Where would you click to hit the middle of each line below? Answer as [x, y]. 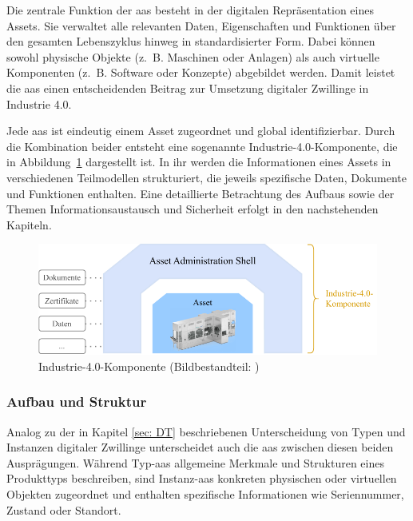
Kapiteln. [29, 224]
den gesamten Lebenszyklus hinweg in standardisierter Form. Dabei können [191, 41]
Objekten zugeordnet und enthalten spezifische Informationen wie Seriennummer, [205, 494]
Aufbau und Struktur [77, 402]
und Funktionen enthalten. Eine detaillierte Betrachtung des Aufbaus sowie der [201, 193]
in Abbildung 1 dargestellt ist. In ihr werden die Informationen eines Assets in [199, 162]
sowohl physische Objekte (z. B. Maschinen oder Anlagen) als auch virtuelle [193, 56]
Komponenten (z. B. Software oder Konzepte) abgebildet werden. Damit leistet [201, 72]
